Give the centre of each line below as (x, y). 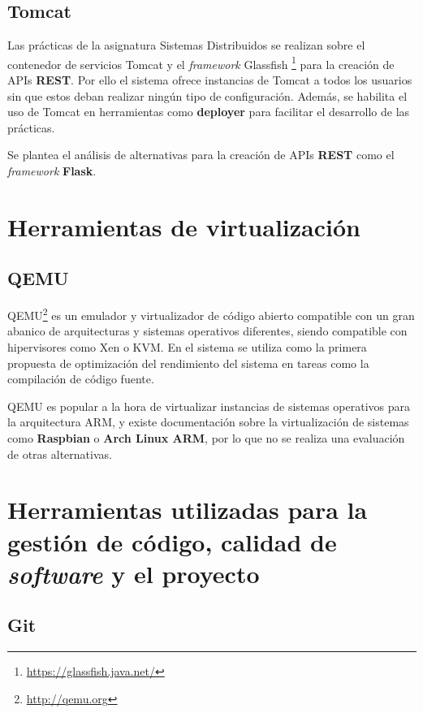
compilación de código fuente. (81, 379)
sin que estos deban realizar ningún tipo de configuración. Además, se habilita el (207, 95)
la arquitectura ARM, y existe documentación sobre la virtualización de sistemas (208, 422)
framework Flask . (52, 171)
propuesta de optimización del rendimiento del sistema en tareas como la (188, 363)
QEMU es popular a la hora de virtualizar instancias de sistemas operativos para (209, 406)
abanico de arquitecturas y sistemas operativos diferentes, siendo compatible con (207, 331)
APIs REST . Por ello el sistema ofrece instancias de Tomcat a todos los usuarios (210, 80)
